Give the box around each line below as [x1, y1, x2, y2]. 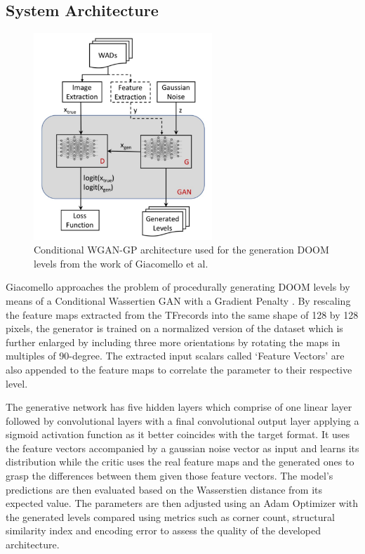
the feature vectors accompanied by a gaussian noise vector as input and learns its [6, 440, 359, 455]
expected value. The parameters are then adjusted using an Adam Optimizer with [6, 496, 359, 510]
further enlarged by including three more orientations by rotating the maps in [6, 334, 340, 349]
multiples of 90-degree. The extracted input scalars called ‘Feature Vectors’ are [6, 348, 345, 363]
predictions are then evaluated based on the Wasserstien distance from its [6, 482, 323, 496]
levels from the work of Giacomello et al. [34, 256, 208, 270]
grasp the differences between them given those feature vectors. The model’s [6, 468, 333, 483]
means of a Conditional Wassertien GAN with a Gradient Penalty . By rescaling [6, 293, 351, 308]
